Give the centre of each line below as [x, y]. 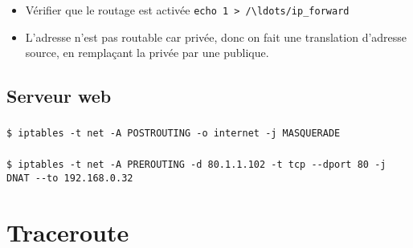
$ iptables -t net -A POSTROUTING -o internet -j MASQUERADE [174, 133]
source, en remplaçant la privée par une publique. [147, 53]
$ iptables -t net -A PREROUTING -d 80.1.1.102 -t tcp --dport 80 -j [196, 165]
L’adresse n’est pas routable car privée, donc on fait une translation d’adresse [216, 37]
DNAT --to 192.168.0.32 [70, 178]
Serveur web [59, 96]
